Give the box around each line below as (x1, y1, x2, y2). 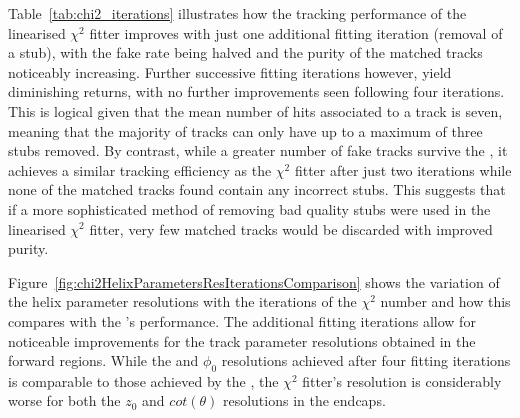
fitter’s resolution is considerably (302, 370, 502, 391)
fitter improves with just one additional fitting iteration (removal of (89, 22, 503, 43)
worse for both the (8, 390, 121, 411)
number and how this (380, 291, 511, 312)
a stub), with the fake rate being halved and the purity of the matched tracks (8, 42, 483, 63)
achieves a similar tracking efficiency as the (8, 159, 272, 180)
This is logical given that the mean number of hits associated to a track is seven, (8, 100, 503, 121)
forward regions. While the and (8, 350, 199, 371)
